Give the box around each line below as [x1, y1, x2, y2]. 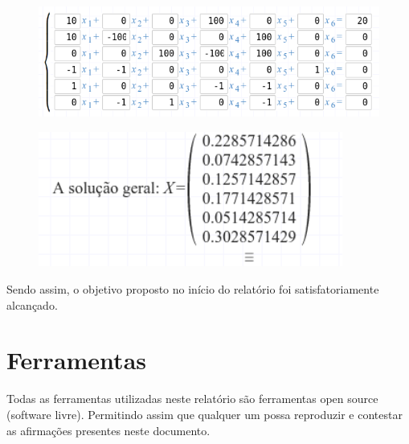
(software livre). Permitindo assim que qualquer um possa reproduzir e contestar [6, 405, 403, 422]
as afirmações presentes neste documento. [6, 421, 211, 438]
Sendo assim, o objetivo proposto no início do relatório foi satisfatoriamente [6, 281, 379, 298]
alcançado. [6, 296, 58, 313]
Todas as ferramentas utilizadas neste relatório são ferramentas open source [6, 390, 378, 407]
